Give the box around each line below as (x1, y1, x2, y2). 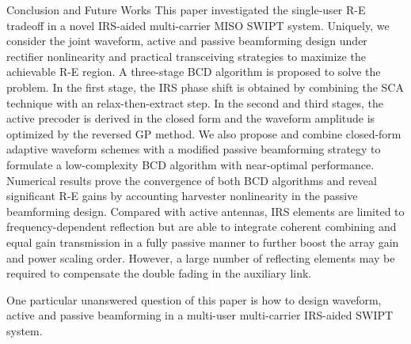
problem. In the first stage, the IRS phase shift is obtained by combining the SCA (6, 78, 404, 95)
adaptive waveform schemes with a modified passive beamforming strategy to (6, 141, 381, 157)
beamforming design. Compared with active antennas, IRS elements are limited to (6, 202, 405, 219)
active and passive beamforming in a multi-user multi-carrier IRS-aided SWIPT (6, 307, 394, 323)
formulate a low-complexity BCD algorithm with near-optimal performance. (6, 156, 375, 172)
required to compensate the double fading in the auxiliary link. (6, 265, 312, 282)
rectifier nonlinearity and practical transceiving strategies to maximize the (6, 47, 366, 64)
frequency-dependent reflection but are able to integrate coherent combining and (6, 218, 397, 235)
